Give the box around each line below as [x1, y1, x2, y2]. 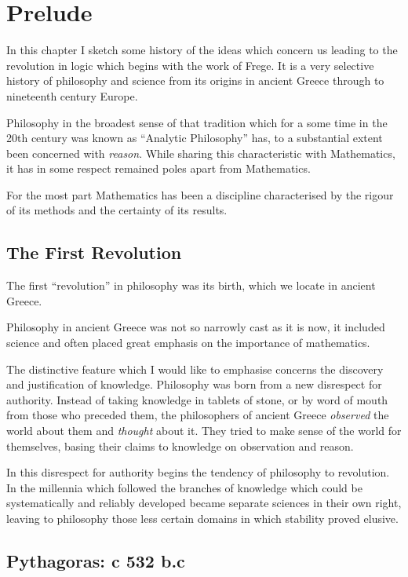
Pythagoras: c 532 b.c [6, 548, 185, 572]
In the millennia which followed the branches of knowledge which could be [6, 479, 362, 495]
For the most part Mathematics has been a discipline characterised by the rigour [6, 186, 394, 203]
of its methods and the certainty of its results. [6, 202, 228, 218]
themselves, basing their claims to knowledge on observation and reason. [6, 437, 354, 454]
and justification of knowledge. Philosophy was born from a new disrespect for [6, 376, 382, 393]
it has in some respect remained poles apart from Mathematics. [6, 160, 311, 177]
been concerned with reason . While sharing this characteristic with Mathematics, [6, 144, 395, 161]
